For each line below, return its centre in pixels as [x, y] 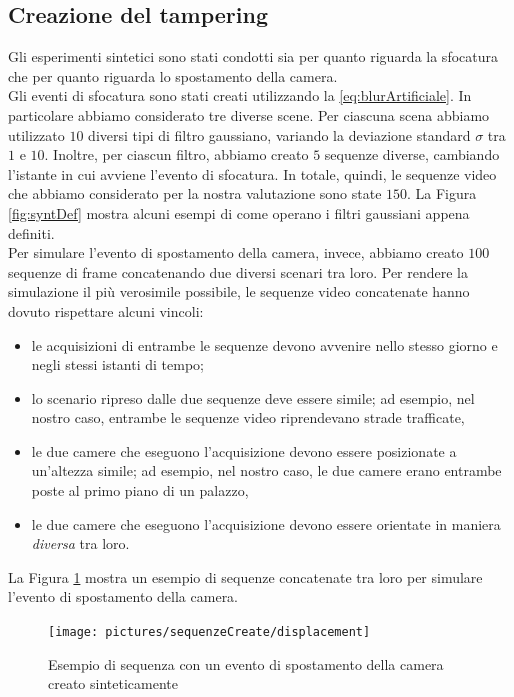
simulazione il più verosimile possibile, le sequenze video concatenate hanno [239, 291]
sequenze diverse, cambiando [412, 154]
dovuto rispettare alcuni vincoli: [106, 310]
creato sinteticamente [113, 683]
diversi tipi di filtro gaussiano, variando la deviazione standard [279, 134]
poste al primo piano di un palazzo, [140, 490]
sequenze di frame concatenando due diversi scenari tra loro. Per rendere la [238, 271]
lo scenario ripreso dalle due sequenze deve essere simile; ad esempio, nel [253, 397]
